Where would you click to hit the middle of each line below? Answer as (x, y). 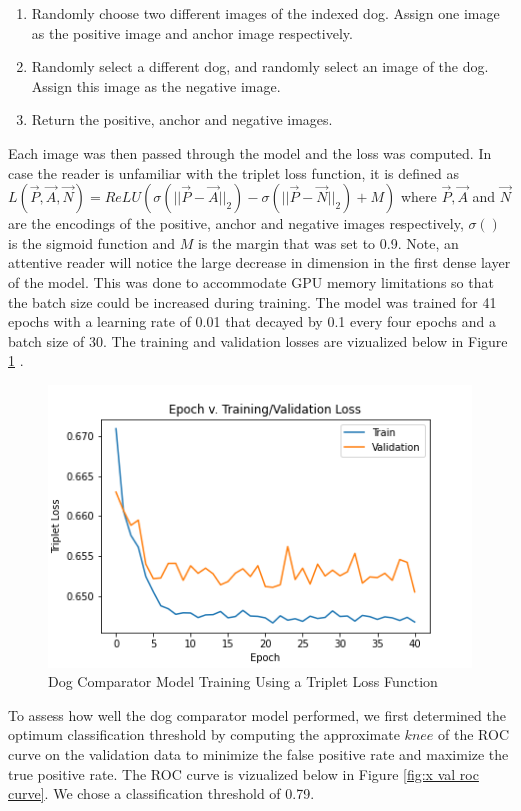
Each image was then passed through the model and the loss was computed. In (250, 152)
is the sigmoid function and (92, 242)
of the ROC (474, 734)
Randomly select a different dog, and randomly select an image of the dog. (260, 66)
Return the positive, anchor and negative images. (182, 119)
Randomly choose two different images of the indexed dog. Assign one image (265, 13)
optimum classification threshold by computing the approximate (204, 734)
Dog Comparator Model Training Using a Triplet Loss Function (243, 681)
